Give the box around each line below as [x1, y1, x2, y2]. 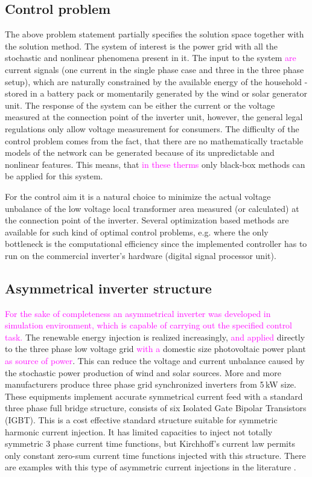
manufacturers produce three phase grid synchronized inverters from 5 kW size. [5, 378, 296, 391]
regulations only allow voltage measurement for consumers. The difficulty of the [5, 122, 299, 135]
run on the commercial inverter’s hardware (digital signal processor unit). [5, 249, 276, 261]
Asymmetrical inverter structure [5, 278, 212, 297]
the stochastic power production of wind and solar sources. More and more [5, 366, 281, 379]
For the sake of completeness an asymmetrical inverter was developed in [5, 307, 271, 319]
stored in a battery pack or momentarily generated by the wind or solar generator [5, 87, 308, 100]
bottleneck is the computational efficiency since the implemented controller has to [5, 237, 307, 250]
